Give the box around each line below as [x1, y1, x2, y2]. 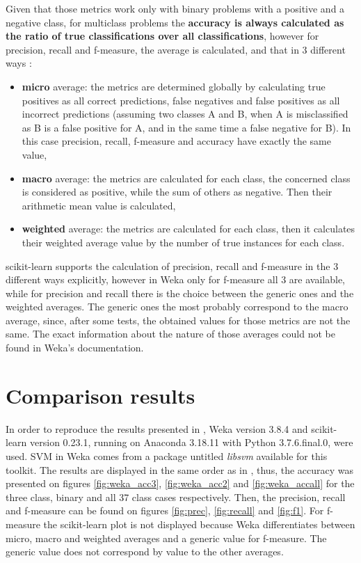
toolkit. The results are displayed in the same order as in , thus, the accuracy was [6, 462, 354, 477]
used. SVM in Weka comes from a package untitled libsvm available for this [6, 448, 328, 463]
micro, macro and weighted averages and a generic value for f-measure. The [6, 530, 327, 545]
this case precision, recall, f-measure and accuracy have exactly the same [22, 134, 331, 148]
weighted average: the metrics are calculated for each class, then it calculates [22, 221, 355, 236]
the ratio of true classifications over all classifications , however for [6, 29, 319, 43]
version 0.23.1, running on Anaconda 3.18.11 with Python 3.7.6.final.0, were [30, 435, 353, 450]
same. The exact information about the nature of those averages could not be [6, 326, 335, 341]
